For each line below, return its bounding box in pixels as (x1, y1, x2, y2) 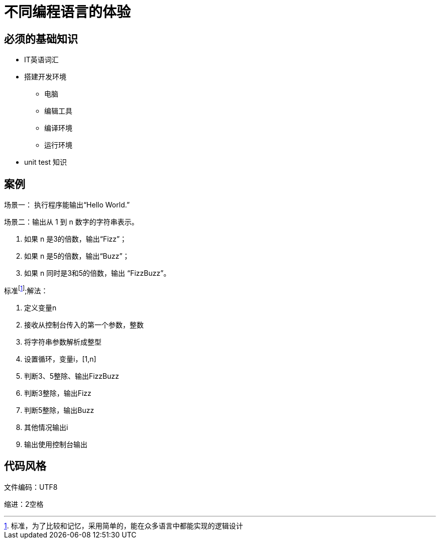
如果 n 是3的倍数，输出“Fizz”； (24, 235, 127, 244)
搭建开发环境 (24, 72, 66, 81)
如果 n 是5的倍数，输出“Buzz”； (24, 252, 130, 261)
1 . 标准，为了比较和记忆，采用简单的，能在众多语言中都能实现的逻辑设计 (4, 521, 243, 530)
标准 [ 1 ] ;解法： (4, 285, 48, 295)
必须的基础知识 (4, 32, 78, 45)
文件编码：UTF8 (4, 482, 58, 491)
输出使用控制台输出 (24, 440, 87, 449)
